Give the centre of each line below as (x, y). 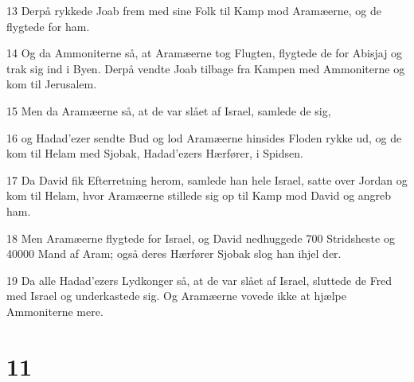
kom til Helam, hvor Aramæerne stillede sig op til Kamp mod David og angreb (199, 195)
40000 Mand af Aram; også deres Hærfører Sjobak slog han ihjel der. (174, 253)
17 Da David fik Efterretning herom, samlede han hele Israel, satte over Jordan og (207, 179)
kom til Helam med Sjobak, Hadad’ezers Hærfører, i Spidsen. (155, 153)
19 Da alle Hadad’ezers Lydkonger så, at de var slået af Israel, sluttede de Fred (199, 280)
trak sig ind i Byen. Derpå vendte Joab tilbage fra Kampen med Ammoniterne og (206, 68)
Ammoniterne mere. (55, 311)
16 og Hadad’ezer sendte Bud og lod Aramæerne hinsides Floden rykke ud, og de (204, 137)
